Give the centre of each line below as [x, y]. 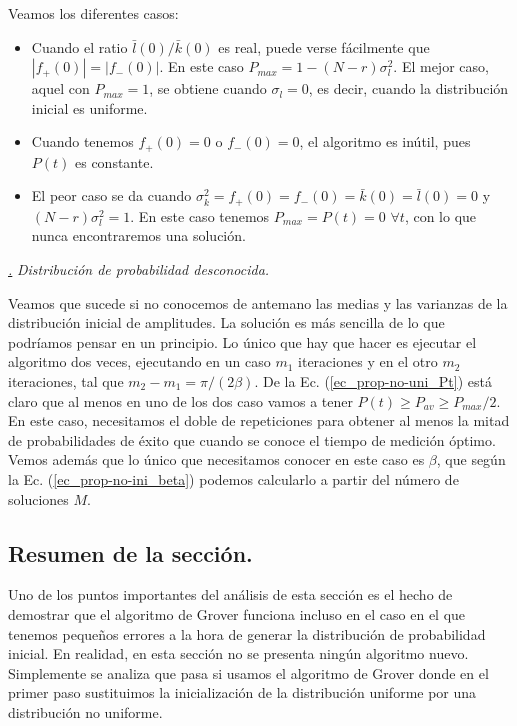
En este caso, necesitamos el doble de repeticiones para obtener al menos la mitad [259, 420]
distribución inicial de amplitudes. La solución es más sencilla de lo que [226, 322]
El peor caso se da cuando [111, 195]
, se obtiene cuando [208, 88]
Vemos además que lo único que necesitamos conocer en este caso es [216, 459]
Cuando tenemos [82, 141]
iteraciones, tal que [66, 381]
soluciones [38, 498]
